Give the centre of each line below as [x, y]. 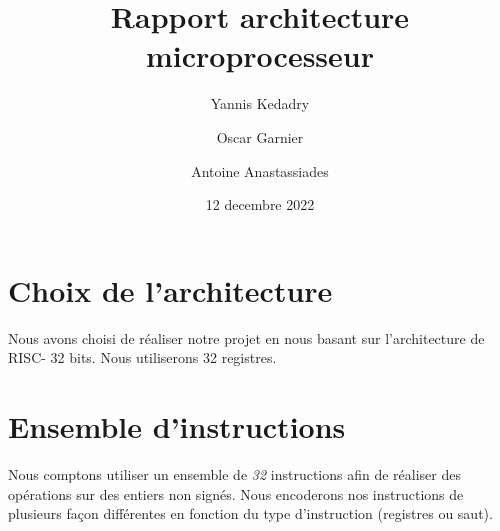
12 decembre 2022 [260, 204]
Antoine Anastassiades [260, 170]
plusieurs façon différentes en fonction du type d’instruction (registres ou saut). [250, 513]
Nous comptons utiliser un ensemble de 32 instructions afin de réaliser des [234, 473]
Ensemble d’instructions [177, 426]
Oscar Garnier [260, 136]
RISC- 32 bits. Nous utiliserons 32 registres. [142, 357]
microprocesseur [259, 55]
